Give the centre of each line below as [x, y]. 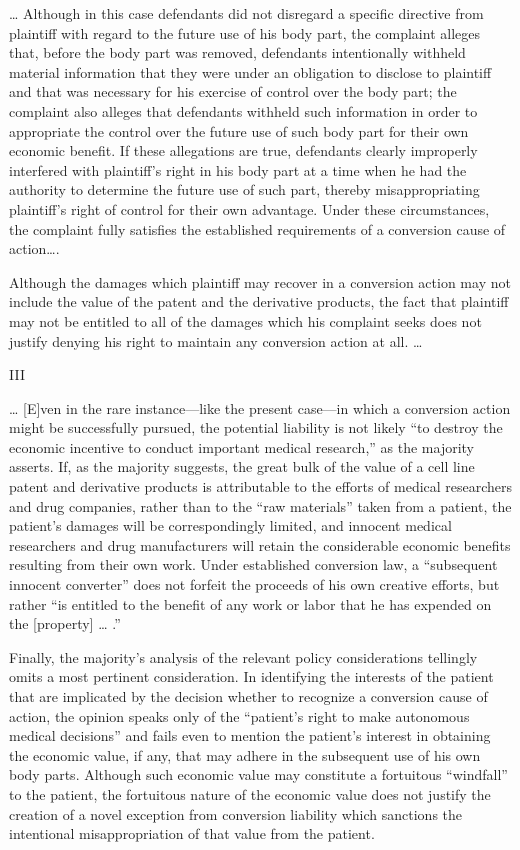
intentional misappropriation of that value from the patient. [192, 833]
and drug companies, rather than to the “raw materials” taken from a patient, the [260, 505]
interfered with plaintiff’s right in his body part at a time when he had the [238, 169]
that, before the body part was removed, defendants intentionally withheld [237, 52]
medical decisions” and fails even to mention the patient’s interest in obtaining [250, 735]
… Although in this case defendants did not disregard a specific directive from [246, 13]
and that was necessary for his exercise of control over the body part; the [233, 91]
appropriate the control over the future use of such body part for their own [239, 130]
